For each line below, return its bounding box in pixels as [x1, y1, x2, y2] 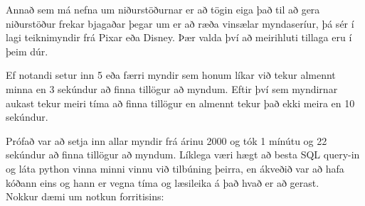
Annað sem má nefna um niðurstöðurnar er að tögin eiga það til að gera [6, 2, 320, 16]
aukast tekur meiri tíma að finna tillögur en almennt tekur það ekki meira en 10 [6, 95, 355, 110]
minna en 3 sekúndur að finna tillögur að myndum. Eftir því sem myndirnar [6, 81, 338, 96]
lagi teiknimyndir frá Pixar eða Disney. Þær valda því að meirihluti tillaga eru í [6, 30, 352, 45]
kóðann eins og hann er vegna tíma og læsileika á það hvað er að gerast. [6, 175, 319, 190]
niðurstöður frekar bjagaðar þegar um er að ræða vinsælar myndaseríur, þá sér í [6, 16, 354, 31]
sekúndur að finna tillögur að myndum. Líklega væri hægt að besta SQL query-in [6, 147, 360, 162]
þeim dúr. [6, 43, 48, 58]
